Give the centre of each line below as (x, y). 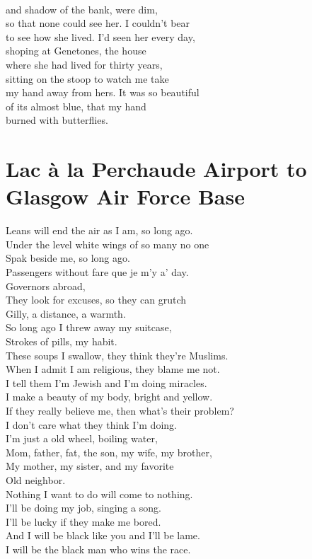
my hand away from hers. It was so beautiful (103, 92)
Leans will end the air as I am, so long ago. (99, 230)
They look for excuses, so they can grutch (96, 300)
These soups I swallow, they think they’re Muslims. (117, 355)
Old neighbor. (36, 479)
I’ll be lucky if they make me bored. (83, 521)
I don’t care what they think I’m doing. (91, 424)
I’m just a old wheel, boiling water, (82, 438)
